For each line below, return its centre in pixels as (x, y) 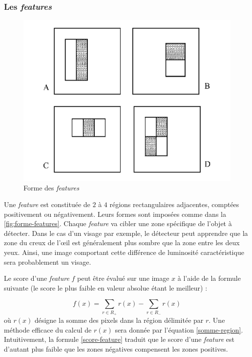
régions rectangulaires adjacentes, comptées (174, 204)
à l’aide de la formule (209, 278)
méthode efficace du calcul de (48, 329)
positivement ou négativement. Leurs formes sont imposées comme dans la (115, 214)
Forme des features (51, 188)
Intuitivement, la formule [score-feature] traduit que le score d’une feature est (119, 339)
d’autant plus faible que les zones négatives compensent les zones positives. (116, 348)
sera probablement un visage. (48, 262)
